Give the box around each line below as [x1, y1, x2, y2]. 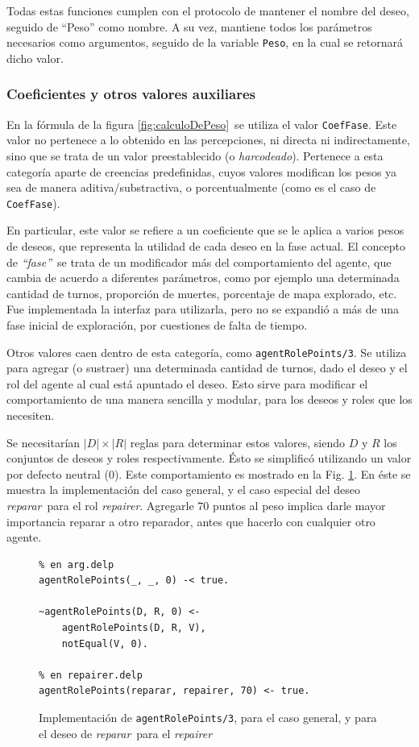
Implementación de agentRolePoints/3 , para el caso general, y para [39, 709, 377, 726]
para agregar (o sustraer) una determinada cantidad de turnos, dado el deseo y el [6, 359, 408, 376]
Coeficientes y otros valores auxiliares [6, 84, 255, 104]
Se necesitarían [6, 434, 81, 450]
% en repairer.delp [39, 669, 143, 681]
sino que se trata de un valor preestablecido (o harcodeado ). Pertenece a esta [6, 147, 384, 164]
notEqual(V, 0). [61, 637, 149, 649]
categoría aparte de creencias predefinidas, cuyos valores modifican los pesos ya [6, 163, 397, 180]
